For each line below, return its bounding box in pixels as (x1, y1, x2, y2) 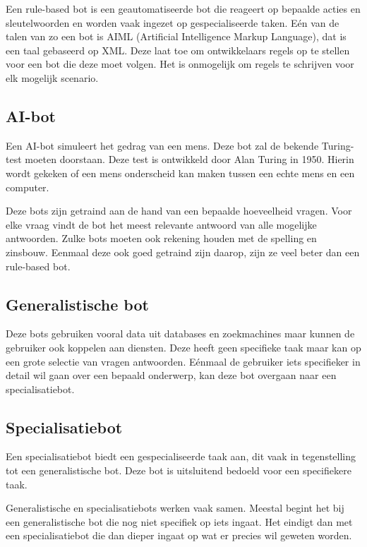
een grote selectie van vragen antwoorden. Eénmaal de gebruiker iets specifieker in (6, 354, 361, 368)
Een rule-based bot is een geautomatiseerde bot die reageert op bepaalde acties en (6, 1, 361, 16)
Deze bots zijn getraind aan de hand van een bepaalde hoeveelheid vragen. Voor (6, 203, 352, 218)
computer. (6, 179, 49, 194)
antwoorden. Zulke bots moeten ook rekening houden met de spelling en (6, 231, 317, 246)
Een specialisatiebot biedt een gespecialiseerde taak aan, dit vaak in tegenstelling (6, 449, 356, 464)
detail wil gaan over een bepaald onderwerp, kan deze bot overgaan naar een (6, 368, 337, 383)
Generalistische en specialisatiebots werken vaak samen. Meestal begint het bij (6, 500, 344, 515)
